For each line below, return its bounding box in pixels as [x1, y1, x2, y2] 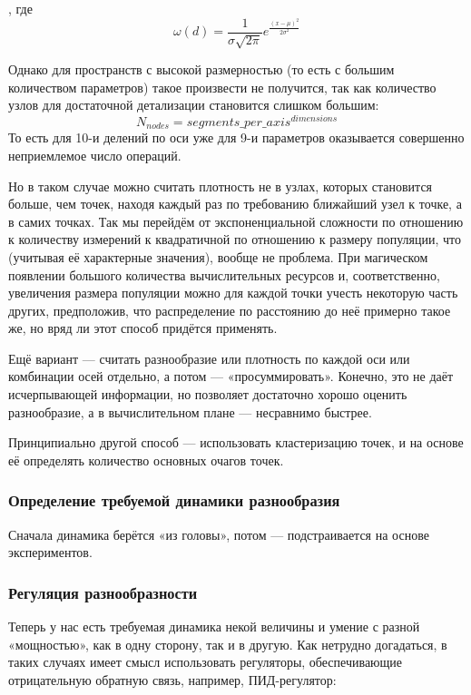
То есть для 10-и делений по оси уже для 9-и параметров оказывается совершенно [8, 128, 465, 147]
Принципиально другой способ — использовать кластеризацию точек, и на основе [8, 433, 464, 452]
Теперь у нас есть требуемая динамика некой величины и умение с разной [8, 617, 420, 636]
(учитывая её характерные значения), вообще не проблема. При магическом [8, 247, 428, 266]
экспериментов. [8, 543, 93, 562]
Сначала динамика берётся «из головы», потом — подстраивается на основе [8, 524, 429, 543]
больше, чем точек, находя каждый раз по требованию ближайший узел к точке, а [8, 194, 462, 213]
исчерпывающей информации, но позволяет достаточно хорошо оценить [8, 385, 407, 404]
